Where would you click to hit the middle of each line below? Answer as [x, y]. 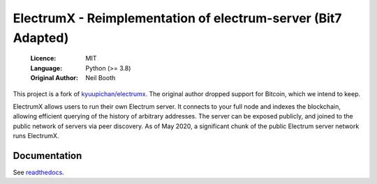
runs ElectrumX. [36, 136]
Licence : [43, 59]
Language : [46, 68]
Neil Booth [101, 78]
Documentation [47, 156]
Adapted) [41, 38]
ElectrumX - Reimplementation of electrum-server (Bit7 [177, 18]
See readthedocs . [38, 172]
